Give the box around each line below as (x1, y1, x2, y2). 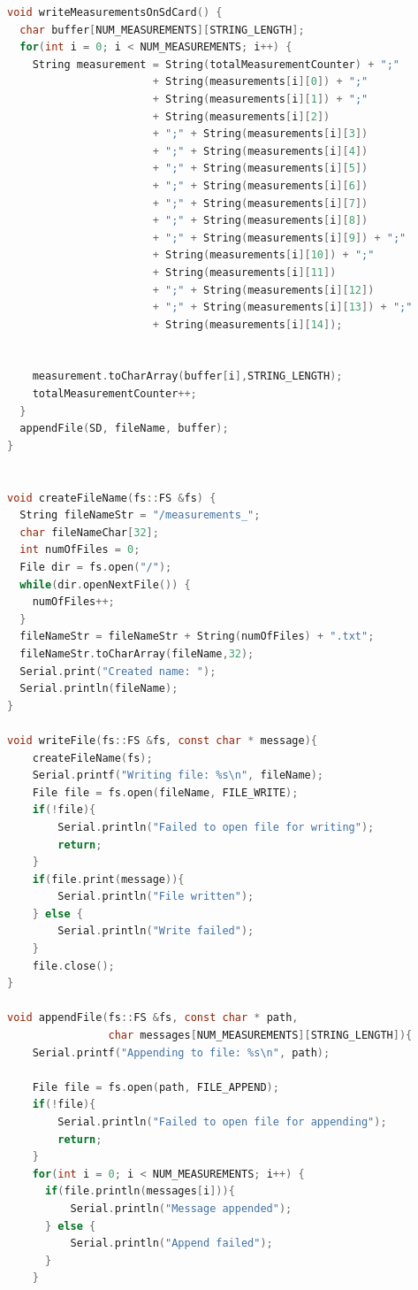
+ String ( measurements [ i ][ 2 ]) (152, 110, 331, 123)
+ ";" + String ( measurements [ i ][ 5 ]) (152, 162, 369, 175)
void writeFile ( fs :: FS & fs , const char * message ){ (7, 733, 317, 747)
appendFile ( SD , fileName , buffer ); (19, 422, 229, 435)
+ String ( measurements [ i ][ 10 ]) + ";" (152, 249, 375, 262)
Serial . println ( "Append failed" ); (70, 1237, 273, 1250)
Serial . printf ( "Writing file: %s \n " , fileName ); (32, 769, 324, 782)
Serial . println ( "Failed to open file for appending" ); (57, 1116, 387, 1128)
